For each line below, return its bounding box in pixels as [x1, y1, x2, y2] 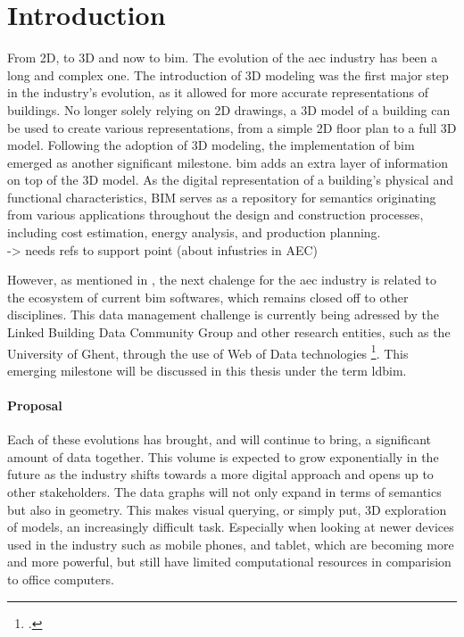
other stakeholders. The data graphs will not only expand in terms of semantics [7, 483, 442, 501]
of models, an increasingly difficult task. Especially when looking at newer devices [7, 517, 454, 536]
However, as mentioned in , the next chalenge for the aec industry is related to [7, 270, 437, 289]
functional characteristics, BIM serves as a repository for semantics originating [7, 187, 436, 206]
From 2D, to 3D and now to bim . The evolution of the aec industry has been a [7, 48, 438, 67]
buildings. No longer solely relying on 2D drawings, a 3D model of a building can [7, 100, 451, 119]
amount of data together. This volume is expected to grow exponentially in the [7, 447, 439, 466]
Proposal [7, 396, 62, 415]
